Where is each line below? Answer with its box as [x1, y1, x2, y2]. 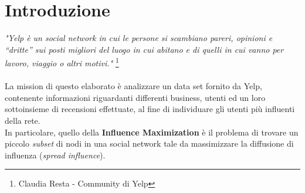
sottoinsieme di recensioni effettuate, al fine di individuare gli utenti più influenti [5, 103, 295, 115]
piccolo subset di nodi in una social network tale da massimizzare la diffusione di [5, 137, 294, 150]
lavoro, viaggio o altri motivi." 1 [5, 55, 119, 69]
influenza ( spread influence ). [5, 148, 106, 161]
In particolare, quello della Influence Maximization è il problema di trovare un [5, 126, 299, 138]
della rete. [5, 114, 40, 126]
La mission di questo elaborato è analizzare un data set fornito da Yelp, [5, 80, 262, 92]
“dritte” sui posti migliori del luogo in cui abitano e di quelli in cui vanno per [5, 43, 284, 55]
